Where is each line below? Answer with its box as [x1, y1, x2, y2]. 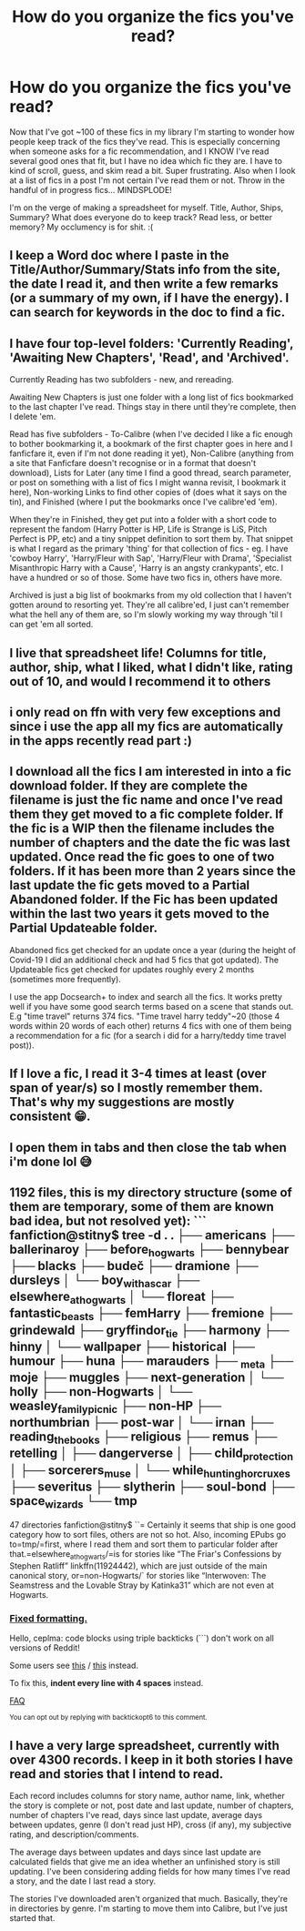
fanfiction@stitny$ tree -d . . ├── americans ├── [9, 1227, 295, 1243]
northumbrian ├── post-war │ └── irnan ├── [9, 1415, 274, 1430]
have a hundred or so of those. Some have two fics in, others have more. [9, 572, 282, 584]
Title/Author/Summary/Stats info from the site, [9, 262, 280, 278]
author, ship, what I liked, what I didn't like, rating [9, 659, 293, 675]
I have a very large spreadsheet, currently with [9, 1737, 280, 1753]
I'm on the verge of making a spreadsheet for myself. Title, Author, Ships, [9, 202, 284, 213]
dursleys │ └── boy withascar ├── [9, 1273, 200, 1290]
